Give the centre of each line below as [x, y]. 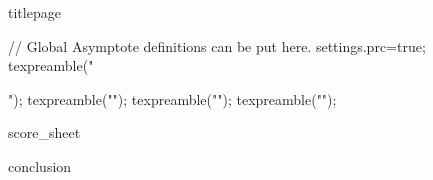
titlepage [34, 12]
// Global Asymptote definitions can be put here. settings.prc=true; [217, 45]
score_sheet [44, 132]
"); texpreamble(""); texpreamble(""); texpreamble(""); [172, 98]
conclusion [40, 165]
